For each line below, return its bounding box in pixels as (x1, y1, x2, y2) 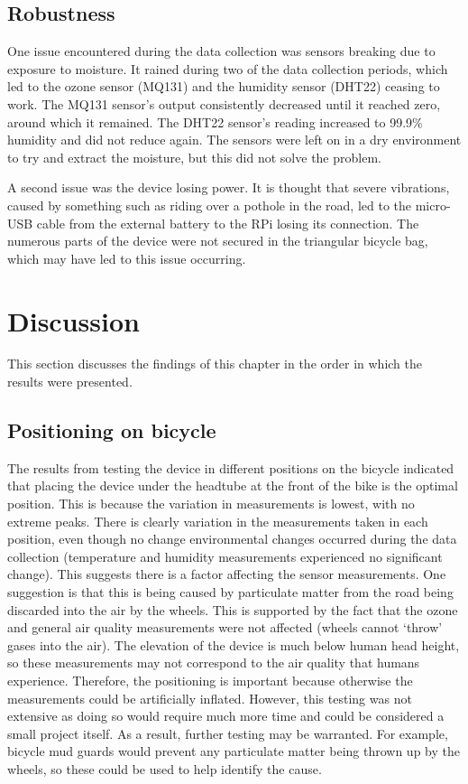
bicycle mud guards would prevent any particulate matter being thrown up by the (7, 742, 460, 761)
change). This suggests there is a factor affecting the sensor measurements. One (7, 565, 446, 583)
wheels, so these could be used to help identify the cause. (7, 759, 322, 778)
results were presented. (7, 372, 133, 391)
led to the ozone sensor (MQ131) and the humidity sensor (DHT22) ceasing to (7, 77, 440, 96)
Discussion (7, 302, 140, 339)
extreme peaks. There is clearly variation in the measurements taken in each (7, 511, 428, 530)
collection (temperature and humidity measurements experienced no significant (7, 546, 443, 565)
